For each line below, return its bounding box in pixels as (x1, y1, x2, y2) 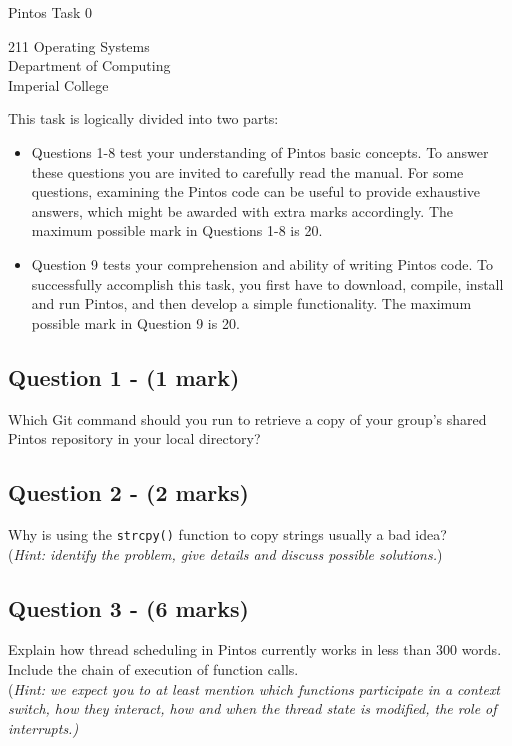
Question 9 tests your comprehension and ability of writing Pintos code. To (31, 253, 493, 274)
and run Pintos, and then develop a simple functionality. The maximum (31, 293, 472, 314)
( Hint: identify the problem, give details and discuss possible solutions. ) (8, 543, 443, 564)
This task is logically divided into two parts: (8, 108, 279, 129)
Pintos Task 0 (8, 2, 92, 22)
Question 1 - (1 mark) (8, 361, 240, 392)
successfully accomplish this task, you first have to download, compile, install (31, 273, 504, 294)
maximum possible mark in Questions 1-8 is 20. (31, 220, 323, 241)
